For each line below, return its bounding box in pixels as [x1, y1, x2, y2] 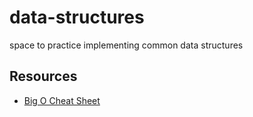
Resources [9, 68, 78, 85]
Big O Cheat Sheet [23, 94, 101, 106]
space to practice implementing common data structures [9, 39, 244, 51]
